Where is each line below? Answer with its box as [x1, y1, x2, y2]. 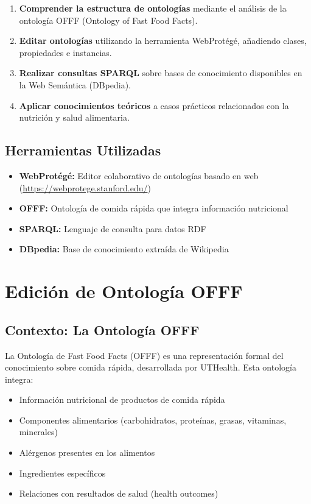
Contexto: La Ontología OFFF [5, 320, 200, 339]
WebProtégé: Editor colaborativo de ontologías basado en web [19, 169, 259, 182]
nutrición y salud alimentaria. [19, 111, 130, 124]
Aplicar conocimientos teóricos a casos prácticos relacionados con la [19, 99, 289, 112]
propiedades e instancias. [19, 46, 112, 59]
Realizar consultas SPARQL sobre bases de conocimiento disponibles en [19, 66, 302, 79]
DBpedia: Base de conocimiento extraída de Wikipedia [19, 243, 229, 255]
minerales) [19, 425, 58, 438]
